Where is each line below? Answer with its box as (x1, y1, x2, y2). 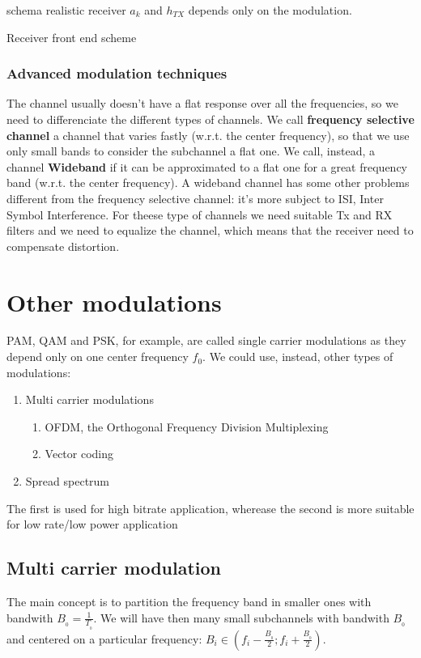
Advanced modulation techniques (6, 63, 228, 83)
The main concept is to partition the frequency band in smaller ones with (6, 593, 372, 610)
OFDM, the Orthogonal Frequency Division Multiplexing (45, 418, 329, 435)
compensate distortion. (6, 237, 120, 254)
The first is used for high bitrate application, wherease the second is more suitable (6, 499, 415, 516)
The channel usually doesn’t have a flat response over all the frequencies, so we (6, 95, 398, 112)
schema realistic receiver (6, 2, 126, 18)
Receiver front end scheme (6, 28, 137, 45)
